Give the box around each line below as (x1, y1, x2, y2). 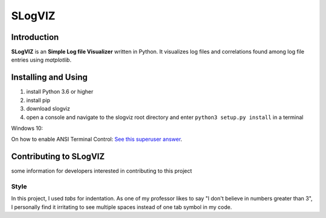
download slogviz (26, 105, 71, 112)
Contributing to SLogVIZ (11, 152, 105, 162)
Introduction (11, 32, 59, 42)
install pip (26, 97, 51, 104)
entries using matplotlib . (11, 56, 72, 63)
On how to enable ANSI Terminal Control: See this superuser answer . (11, 136, 182, 143)
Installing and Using (11, 72, 88, 83)
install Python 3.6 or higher (26, 88, 94, 95)
